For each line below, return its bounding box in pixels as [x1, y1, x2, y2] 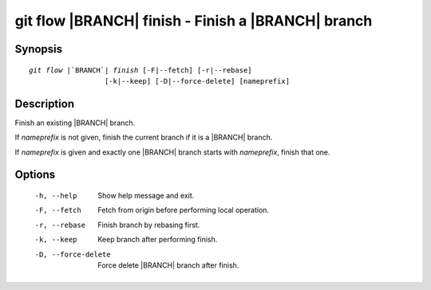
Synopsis [14, 42, 63, 56]
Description [14, 96, 75, 111]
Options [14, 168, 56, 182]
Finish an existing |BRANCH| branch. [14, 118, 136, 127]
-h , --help [34, 191, 77, 201]
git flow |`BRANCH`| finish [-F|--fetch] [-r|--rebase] [29, 65, 252, 75]
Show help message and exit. [97, 191, 195, 201]
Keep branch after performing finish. [97, 235, 218, 245]
